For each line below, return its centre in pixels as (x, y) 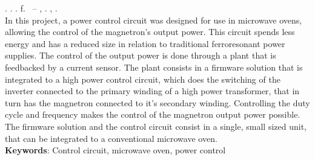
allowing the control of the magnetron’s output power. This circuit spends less (150, 32)
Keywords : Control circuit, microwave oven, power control (115, 150)
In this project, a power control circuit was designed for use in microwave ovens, (154, 20)
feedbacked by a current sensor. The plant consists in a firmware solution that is (154, 67)
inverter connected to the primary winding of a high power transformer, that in (152, 91)
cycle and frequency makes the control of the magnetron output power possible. (153, 114)
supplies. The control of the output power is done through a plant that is (141, 55)
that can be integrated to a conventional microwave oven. (111, 138)
